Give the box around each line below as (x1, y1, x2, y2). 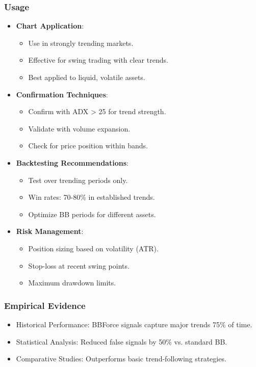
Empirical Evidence (4, 299, 86, 311)
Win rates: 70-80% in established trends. (28, 192, 155, 202)
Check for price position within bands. (28, 140, 148, 151)
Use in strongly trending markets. (28, 37, 134, 48)
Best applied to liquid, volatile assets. (28, 72, 145, 82)
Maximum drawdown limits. (28, 277, 116, 288)
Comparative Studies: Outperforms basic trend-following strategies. (16, 353, 226, 364)
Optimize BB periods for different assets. (28, 208, 156, 219)
